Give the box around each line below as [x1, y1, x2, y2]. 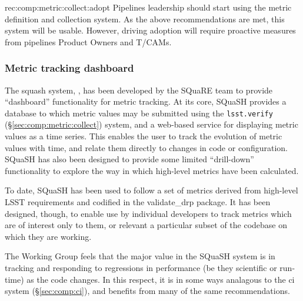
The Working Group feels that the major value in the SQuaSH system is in [5, 250, 275, 262]
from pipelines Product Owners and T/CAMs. [5, 35, 172, 48]
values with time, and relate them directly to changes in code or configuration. [5, 141, 288, 153]
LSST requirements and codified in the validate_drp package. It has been [5, 196, 271, 208]
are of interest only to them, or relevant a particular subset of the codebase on [5, 219, 288, 231]
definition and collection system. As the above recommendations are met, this [5, 12, 285, 25]
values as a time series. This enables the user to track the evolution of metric [5, 130, 282, 142]
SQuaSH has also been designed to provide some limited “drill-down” [5, 153, 254, 165]
